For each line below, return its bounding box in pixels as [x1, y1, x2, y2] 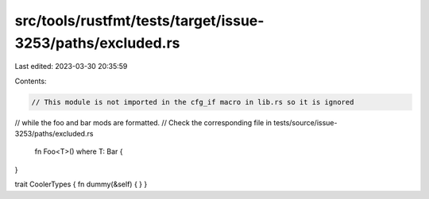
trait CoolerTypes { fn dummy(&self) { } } [14, 179, 148, 189]
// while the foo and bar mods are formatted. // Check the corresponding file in [14, 117, 272, 127]
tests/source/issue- [272, 117, 338, 127]
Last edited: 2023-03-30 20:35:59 [14, 62, 128, 71]
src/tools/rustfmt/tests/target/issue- [14, 12, 265, 29]
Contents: [14, 76, 47, 86]
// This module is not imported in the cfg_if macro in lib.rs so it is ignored [31, 98, 354, 106]
